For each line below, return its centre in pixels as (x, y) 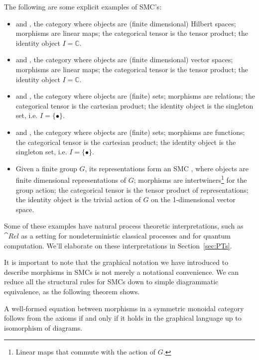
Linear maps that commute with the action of (86, 352)
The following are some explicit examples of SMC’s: (83, 6)
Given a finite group (46, 168)
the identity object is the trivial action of (78, 199)
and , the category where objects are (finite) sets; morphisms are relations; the (135, 96)
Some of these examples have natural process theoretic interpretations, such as (124, 226)
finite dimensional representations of (71, 180)
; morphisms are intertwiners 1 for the (190, 179)
